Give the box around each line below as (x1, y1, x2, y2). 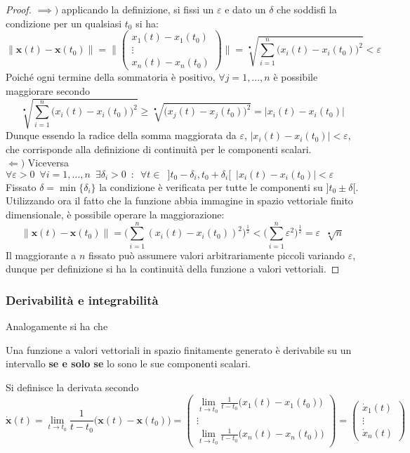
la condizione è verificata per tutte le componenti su (99, 179, 323, 194)
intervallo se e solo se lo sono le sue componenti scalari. (6, 356, 251, 371)
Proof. (6, 2, 32, 16)
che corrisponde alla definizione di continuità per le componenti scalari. (6, 141, 312, 156)
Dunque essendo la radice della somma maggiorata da (6, 128, 237, 143)
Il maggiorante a (6, 247, 77, 262)
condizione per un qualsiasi (6, 15, 122, 30)
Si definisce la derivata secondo (6, 379, 139, 394)
